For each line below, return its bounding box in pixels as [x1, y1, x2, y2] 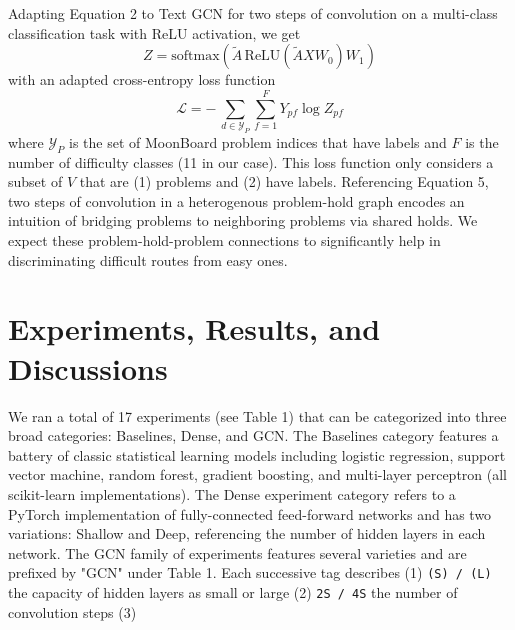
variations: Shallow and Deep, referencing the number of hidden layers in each [8, 523, 486, 544]
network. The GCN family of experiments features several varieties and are [8, 542, 467, 563]
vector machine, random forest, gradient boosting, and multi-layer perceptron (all [8, 464, 508, 485]
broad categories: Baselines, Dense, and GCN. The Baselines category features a [8, 425, 499, 446]
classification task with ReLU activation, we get [8, 22, 301, 43]
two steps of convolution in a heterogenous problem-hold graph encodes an [8, 190, 465, 211]
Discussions [8, 347, 168, 388]
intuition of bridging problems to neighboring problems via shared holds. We [8, 210, 478, 231]
